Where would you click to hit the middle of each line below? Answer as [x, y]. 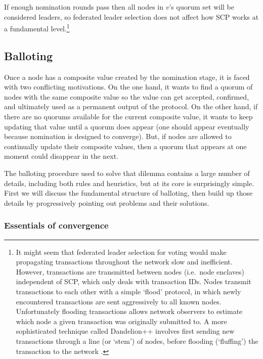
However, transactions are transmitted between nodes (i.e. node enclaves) [130, 271]
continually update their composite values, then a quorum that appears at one [125, 146]
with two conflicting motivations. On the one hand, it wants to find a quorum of [128, 87]
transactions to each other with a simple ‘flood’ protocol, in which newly [128, 291]
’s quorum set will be [202, 7]
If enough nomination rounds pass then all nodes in [84, 7]
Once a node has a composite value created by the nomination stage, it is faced [127, 77]
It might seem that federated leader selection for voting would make [121, 252]
